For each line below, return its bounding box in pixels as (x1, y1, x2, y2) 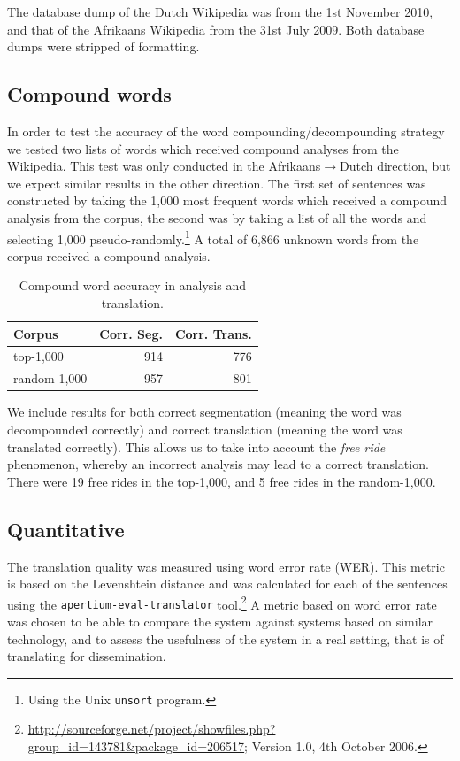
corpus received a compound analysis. (7, 246, 211, 265)
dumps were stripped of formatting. (7, 37, 200, 56)
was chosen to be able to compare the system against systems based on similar (7, 612, 433, 631)
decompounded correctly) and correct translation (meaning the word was (7, 419, 402, 438)
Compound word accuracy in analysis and (19, 276, 246, 295)
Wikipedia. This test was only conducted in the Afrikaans (7, 157, 321, 175)
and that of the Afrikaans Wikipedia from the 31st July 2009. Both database (7, 19, 425, 38)
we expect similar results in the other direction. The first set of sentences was (7, 173, 426, 192)
